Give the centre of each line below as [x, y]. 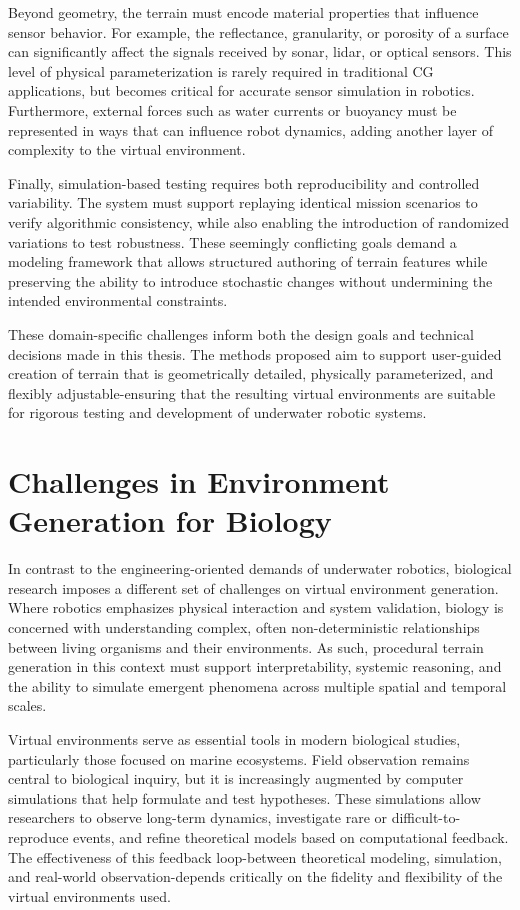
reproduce [38, 836]
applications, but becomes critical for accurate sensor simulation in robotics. [241, 90]
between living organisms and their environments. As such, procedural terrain [246, 646]
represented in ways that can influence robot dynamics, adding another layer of [250, 129]
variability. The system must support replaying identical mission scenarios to [243, 202]
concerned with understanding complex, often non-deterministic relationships [244, 626]
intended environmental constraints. [118, 300]
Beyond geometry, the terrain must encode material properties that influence [243, 12]
